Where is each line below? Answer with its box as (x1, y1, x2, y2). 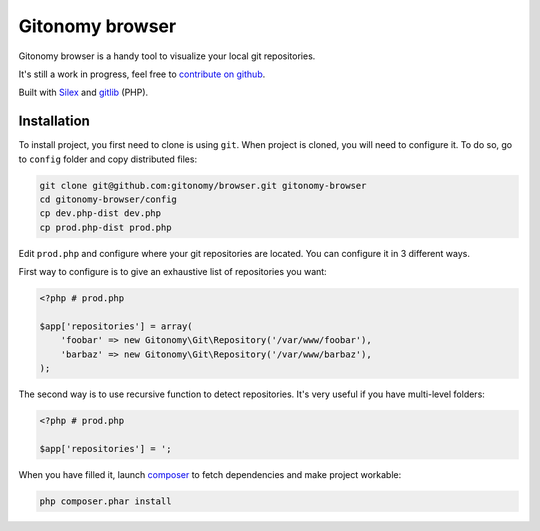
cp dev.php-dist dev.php (39, 208, 162, 219)
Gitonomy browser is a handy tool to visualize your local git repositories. (18, 50, 316, 62)
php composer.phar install (39, 495, 172, 507)
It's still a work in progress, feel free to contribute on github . (18, 68, 266, 80)
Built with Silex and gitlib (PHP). (18, 86, 149, 99)
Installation (18, 113, 90, 130)
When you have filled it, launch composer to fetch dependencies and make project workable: (18, 468, 402, 480)
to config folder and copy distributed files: (18, 153, 198, 165)
